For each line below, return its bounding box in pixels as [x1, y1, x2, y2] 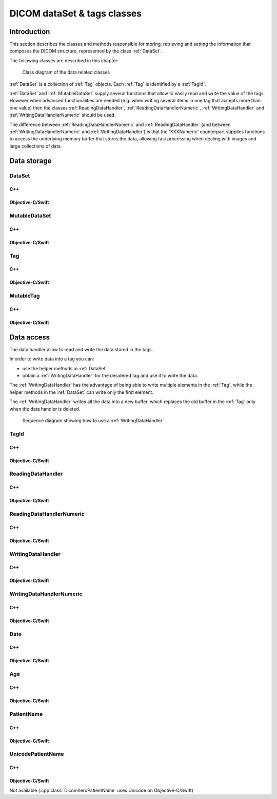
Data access [9, 333, 50, 341]
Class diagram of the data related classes [22, 69, 110, 76]
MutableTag [9, 292, 40, 299]
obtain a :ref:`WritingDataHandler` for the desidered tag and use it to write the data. [22, 373, 199, 379]
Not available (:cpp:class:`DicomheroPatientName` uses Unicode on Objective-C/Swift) [9, 787, 193, 793]
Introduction [9, 27, 50, 36]
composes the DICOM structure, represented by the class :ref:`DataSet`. [9, 48, 163, 54]
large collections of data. [9, 143, 62, 149]
